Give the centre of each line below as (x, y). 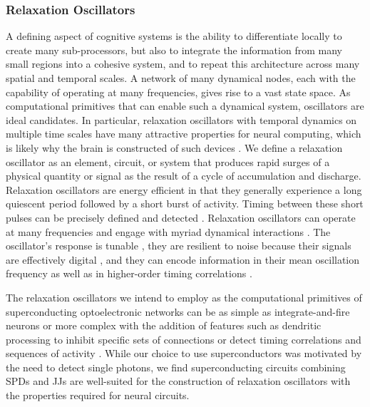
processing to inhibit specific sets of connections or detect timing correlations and (184, 339)
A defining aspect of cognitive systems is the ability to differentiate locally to (174, 36)
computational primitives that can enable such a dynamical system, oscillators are (185, 106)
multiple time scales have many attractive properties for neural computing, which (184, 134)
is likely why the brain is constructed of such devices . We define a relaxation (174, 147)
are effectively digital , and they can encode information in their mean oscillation (183, 259)
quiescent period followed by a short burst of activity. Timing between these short (185, 203)
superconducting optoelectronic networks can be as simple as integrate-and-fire (178, 311)
